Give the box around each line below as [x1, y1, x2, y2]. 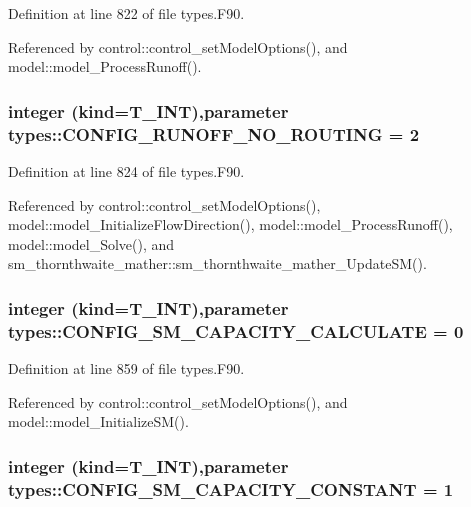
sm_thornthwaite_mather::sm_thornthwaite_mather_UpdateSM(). [8, 253, 427, 274]
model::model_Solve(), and [8, 233, 175, 254]
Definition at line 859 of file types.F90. [8, 358, 245, 379]
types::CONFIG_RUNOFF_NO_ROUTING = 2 [8, 121, 420, 146]
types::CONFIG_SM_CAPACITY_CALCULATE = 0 [8, 318, 464, 343]
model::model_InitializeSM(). [8, 411, 189, 432]
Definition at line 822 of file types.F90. [8, 3, 245, 23]
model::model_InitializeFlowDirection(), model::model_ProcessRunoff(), [8, 214, 453, 235]
